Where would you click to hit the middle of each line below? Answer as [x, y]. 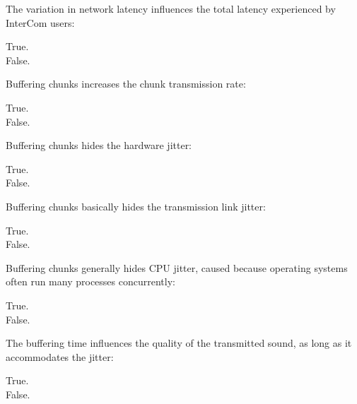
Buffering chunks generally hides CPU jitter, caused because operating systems [177, 267]
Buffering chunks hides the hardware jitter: [99, 145]
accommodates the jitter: [60, 356]
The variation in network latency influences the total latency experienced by [171, 8]
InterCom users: [40, 22]
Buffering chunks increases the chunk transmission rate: [126, 84]
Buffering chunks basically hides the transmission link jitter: [136, 206]
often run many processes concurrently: [90, 281]
